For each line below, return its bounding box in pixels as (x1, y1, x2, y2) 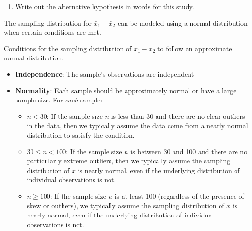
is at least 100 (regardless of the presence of (114, 190, 244, 201)
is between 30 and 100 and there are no (130, 146, 248, 156)
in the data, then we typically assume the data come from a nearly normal (27, 120, 248, 130)
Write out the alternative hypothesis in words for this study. (15, 1, 194, 11)
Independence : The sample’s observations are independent (15, 69, 194, 79)
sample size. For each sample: (15, 95, 103, 105)
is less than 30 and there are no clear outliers (111, 111, 245, 121)
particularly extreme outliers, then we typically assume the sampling (27, 156, 231, 166)
